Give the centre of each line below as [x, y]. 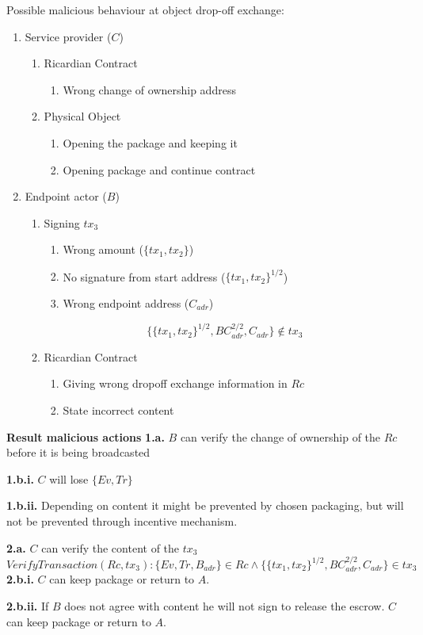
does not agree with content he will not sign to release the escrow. [225, 606]
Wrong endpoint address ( [126, 303]
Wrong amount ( [103, 249]
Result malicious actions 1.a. [86, 436]
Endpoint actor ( [66, 196]
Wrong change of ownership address [149, 89]
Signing [62, 222]
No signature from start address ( [144, 276]
